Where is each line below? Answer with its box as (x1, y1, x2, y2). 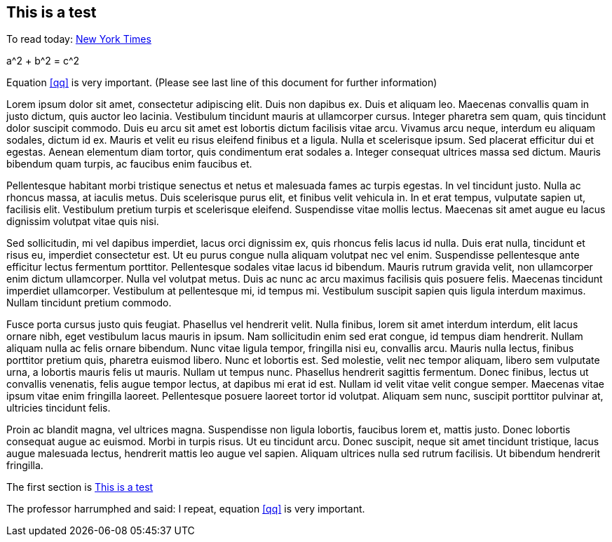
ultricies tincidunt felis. (6, 402, 111, 414)
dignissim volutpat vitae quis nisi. (6, 215, 159, 228)
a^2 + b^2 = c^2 (6, 55, 80, 67)
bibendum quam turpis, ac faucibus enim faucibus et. (6, 158, 252, 170)
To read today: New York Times (6, 33, 151, 46)
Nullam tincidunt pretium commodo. (6, 297, 172, 309)
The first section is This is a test (6, 481, 154, 494)
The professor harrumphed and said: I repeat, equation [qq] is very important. (6, 503, 365, 515)
